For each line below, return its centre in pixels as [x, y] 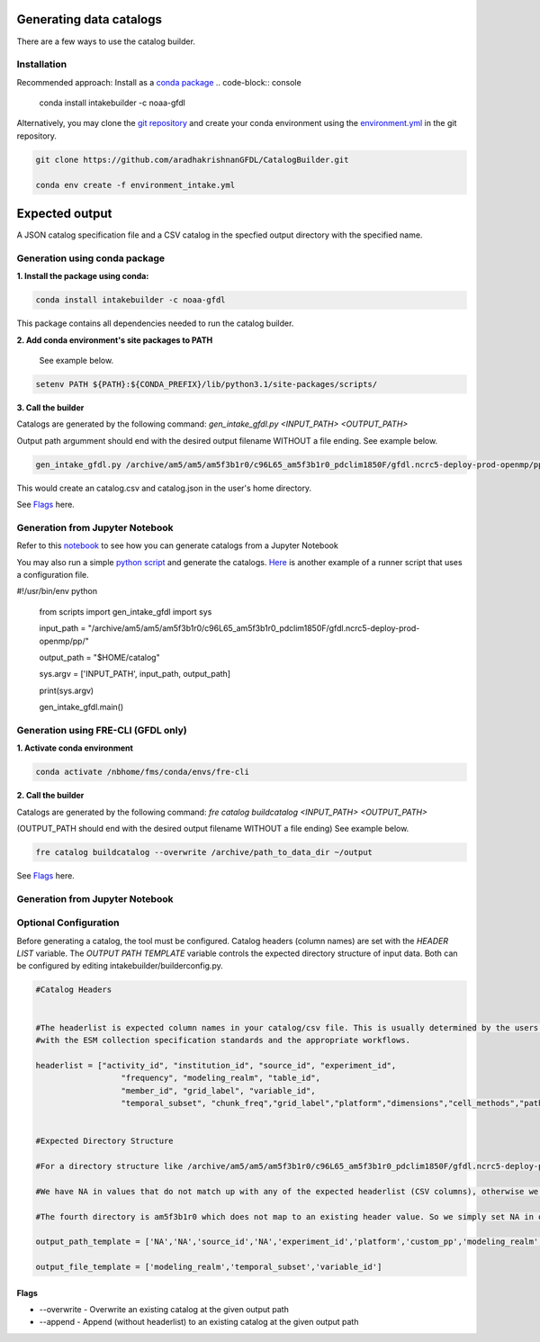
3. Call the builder [50, 407]
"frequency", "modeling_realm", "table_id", [221, 1078]
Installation [42, 65]
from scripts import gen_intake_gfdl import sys [126, 611]
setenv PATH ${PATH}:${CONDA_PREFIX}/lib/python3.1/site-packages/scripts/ [207, 384]
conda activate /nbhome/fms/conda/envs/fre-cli [142, 772]
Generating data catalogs [89, 19]
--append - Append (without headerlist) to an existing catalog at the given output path [199, 1322]
